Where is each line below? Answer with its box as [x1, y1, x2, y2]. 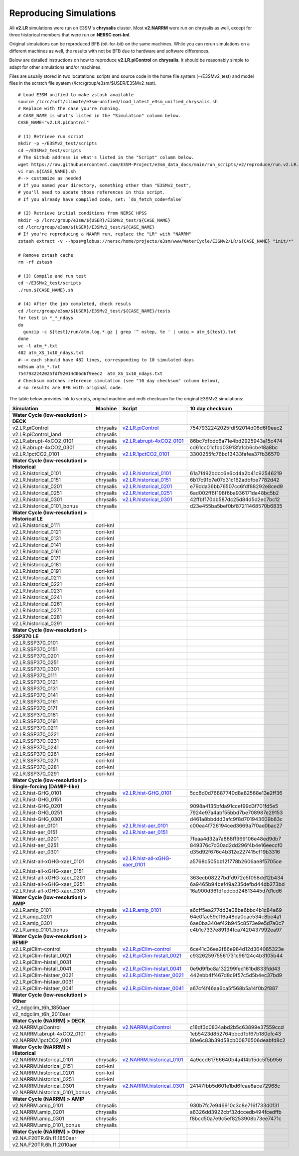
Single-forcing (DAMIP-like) [12, 783, 80, 790]
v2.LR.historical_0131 [12, 535, 61, 542]
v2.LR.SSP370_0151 [12, 646, 58, 653]
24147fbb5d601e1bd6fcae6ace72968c [189, 1082, 281, 1089]
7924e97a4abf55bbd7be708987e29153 [189, 809, 283, 816]
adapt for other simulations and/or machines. [9, 64, 102, 70]
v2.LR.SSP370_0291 [12, 770, 59, 777]
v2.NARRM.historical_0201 [12, 1069, 74, 1076]
